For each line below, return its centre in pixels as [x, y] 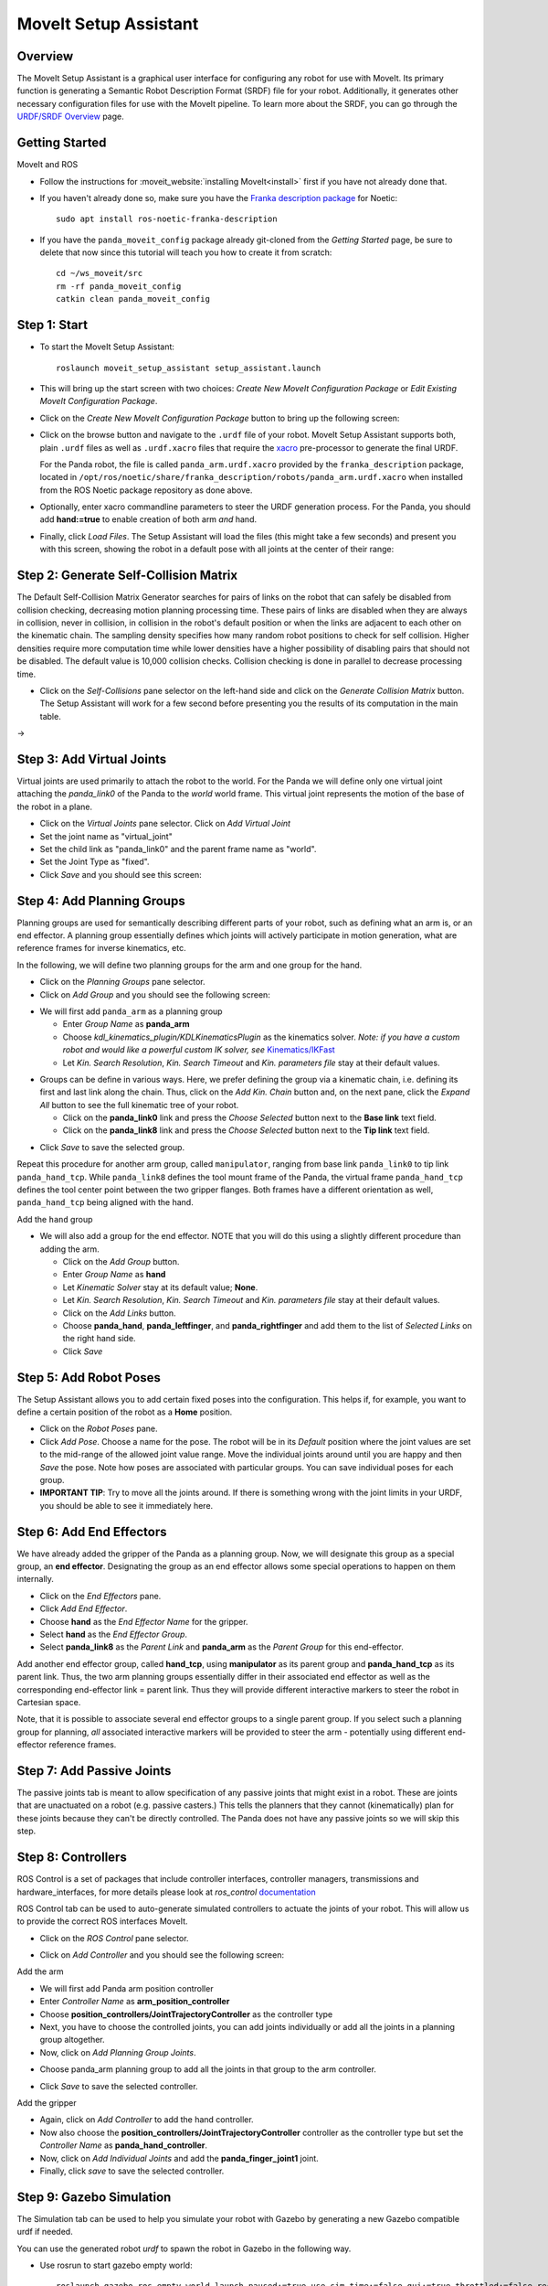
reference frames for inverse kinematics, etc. [101, 948]
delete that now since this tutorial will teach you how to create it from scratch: [186, 252]
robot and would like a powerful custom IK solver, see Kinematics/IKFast [199, 1050]
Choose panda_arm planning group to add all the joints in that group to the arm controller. [208, 2069]
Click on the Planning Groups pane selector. [122, 982]
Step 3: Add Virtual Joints [92, 759]
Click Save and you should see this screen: [121, 874]
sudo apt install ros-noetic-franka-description [167, 219]
